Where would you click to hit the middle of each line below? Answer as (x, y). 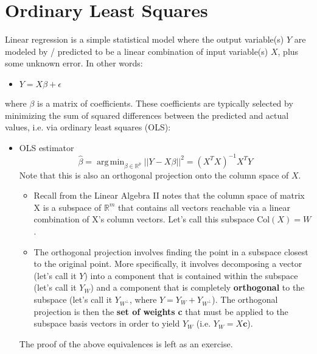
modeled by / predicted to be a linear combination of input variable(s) (137, 51)
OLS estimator (47, 147)
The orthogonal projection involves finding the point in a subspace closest (171, 251)
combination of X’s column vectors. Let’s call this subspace (144, 219)
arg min (111, 162)
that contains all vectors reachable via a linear (204, 207)
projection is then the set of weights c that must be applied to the (161, 311)
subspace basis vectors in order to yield (107, 323)
